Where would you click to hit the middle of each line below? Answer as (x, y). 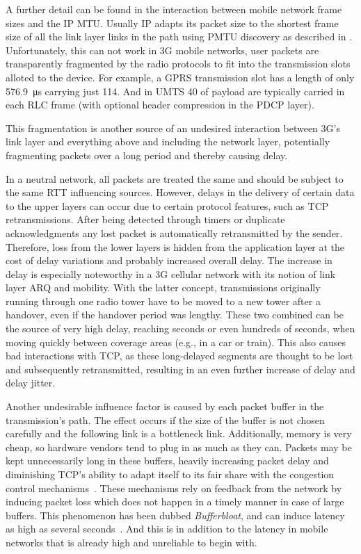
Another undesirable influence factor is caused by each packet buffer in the (165, 406)
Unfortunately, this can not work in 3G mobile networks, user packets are (162, 50)
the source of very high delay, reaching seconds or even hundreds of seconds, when (180, 328)
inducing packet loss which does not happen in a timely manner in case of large (175, 502)
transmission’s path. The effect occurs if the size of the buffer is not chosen (165, 419)
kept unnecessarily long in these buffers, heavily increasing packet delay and (167, 461)
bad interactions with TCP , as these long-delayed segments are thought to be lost (179, 356)
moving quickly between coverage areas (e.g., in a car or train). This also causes (176, 342)
